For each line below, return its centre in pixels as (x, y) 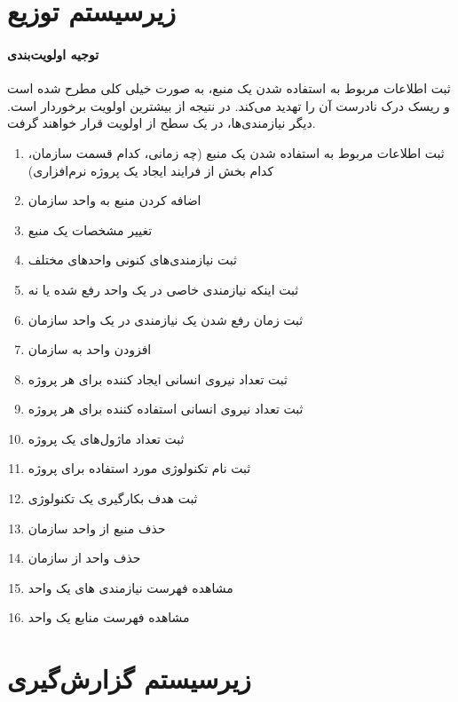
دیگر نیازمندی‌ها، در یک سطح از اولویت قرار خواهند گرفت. (162, 123)
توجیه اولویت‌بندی (53, 54)
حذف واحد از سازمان (84, 558)
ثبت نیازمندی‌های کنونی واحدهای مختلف (132, 260)
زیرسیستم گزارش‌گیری (129, 678)
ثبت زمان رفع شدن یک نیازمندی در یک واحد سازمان (166, 319)
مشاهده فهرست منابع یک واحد (109, 617)
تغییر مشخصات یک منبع (90, 229)
